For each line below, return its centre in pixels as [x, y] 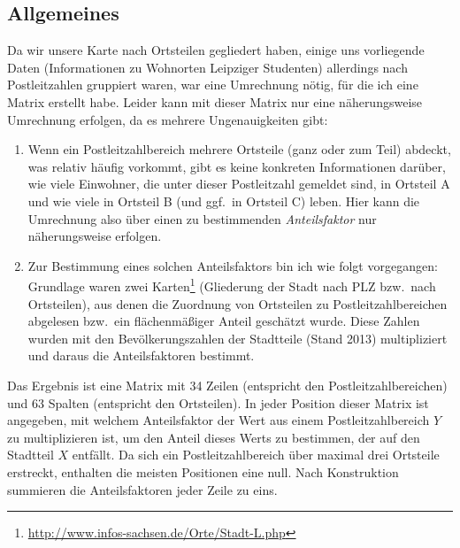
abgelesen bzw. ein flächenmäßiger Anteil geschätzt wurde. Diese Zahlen [224, 321]
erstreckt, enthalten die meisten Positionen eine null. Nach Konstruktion [203, 471]
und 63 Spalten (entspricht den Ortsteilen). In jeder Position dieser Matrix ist [218, 402]
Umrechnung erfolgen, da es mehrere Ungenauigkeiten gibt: [168, 119]
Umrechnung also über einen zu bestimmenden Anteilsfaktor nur [202, 218]
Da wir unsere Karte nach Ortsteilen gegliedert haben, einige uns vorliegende [216, 50]
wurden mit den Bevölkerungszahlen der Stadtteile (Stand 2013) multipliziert [238, 338]
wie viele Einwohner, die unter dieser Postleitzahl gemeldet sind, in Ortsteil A [239, 184]
